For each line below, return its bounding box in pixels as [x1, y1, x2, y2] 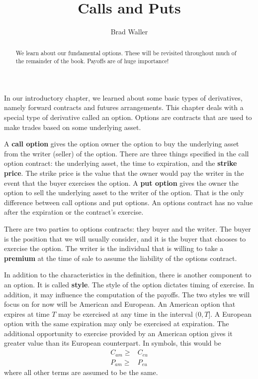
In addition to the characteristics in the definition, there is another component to [4, 269, 252, 280]
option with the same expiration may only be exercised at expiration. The [4, 318, 229, 329]
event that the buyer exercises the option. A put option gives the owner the [4, 177, 239, 188]
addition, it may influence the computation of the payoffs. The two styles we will [4, 289, 250, 299]
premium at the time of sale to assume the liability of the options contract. [4, 253, 237, 263]
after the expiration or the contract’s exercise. [4, 207, 144, 217]
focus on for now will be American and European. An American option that [4, 299, 236, 309]
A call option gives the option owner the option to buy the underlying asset [4, 138, 239, 149]
